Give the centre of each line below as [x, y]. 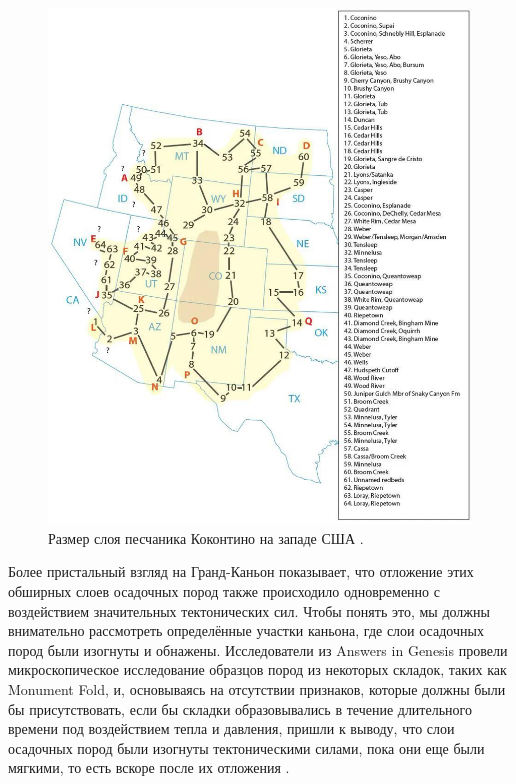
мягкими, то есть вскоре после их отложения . [149, 767]
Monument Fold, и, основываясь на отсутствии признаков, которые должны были [257, 689]
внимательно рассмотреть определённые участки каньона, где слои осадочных [246, 630]
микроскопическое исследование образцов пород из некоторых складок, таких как [257, 669]
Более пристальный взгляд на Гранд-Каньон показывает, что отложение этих [241, 571]
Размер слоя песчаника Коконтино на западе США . [206, 537]
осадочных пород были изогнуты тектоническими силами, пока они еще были [246, 747]
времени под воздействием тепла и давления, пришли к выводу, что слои [231, 728]
